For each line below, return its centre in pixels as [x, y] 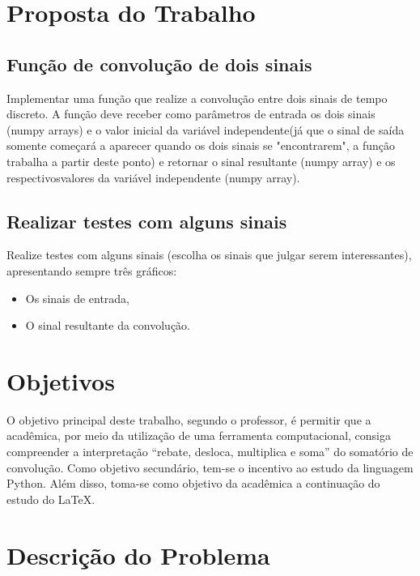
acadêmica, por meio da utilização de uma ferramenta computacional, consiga [199, 435]
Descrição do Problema [138, 555]
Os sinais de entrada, [78, 298]
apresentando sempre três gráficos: [92, 270]
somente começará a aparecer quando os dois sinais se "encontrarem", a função [201, 145]
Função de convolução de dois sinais [159, 64]
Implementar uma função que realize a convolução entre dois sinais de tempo [197, 98]
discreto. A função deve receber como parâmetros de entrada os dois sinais [191, 114]
